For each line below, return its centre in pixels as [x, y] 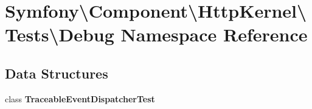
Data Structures [57, 73]
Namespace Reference [214, 34]
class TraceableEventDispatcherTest [80, 98]
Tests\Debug [60, 34]
